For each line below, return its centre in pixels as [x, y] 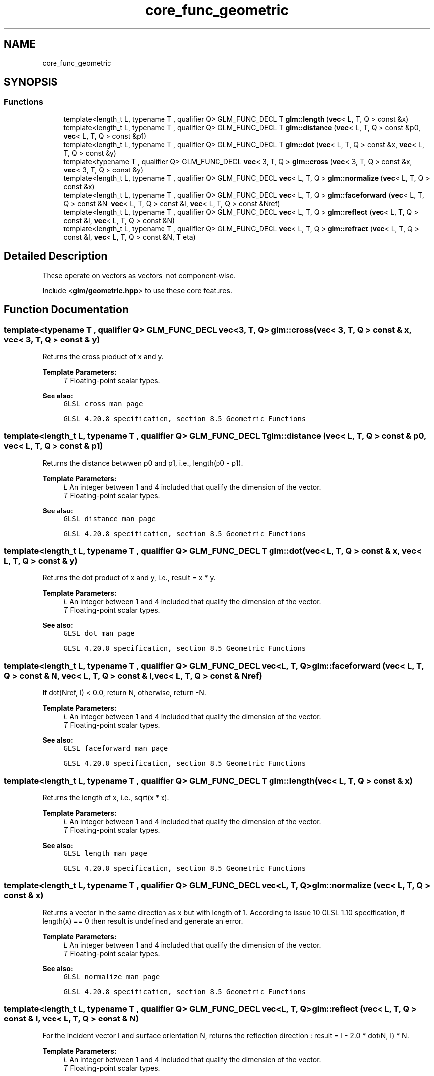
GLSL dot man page [99, 634]
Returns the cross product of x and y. [103, 356]
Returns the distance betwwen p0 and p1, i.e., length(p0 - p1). [143, 463]
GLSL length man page [105, 853]
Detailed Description [56, 256]
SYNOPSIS [31, 82]
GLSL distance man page [109, 519]
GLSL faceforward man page [116, 749]
